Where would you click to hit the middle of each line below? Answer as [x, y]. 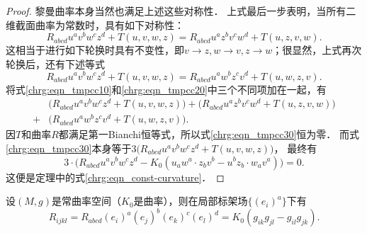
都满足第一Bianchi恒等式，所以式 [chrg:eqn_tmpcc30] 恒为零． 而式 [209, 134]
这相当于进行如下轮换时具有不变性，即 [95, 50]
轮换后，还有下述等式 [55, 63]
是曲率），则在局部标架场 [191, 201]
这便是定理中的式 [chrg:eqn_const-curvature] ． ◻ [115, 177]
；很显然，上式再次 [317, 50]
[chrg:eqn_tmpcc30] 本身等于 [69, 148]
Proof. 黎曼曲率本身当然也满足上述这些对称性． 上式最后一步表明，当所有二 [181, 11]
